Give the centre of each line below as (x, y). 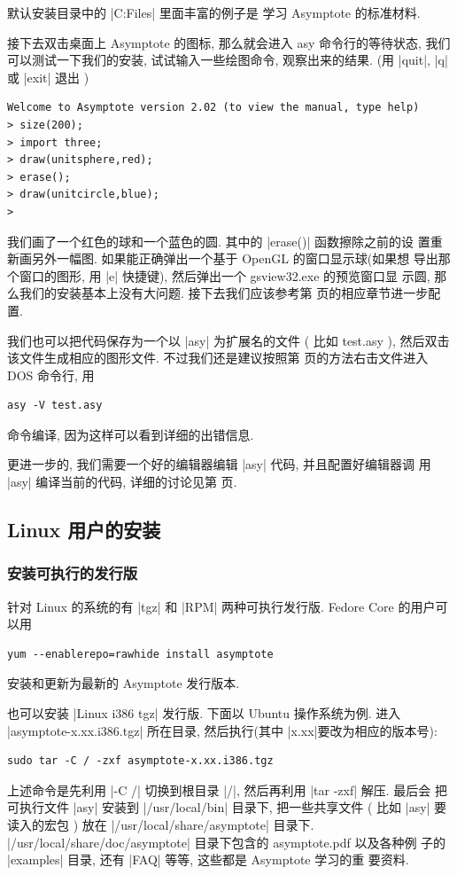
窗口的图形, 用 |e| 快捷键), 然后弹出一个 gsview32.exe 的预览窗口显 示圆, (225, 275)
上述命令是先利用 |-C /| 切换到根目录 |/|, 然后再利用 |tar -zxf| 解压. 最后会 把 (228, 789)
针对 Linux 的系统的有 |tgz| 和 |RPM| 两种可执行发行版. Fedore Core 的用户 (221, 606)
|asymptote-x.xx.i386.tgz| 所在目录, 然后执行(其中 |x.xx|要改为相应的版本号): (222, 730)
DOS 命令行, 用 (51, 375)
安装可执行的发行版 (73, 573)
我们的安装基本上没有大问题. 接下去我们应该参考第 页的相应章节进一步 (224, 293)
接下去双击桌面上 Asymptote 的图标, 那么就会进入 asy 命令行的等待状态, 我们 (229, 42)
